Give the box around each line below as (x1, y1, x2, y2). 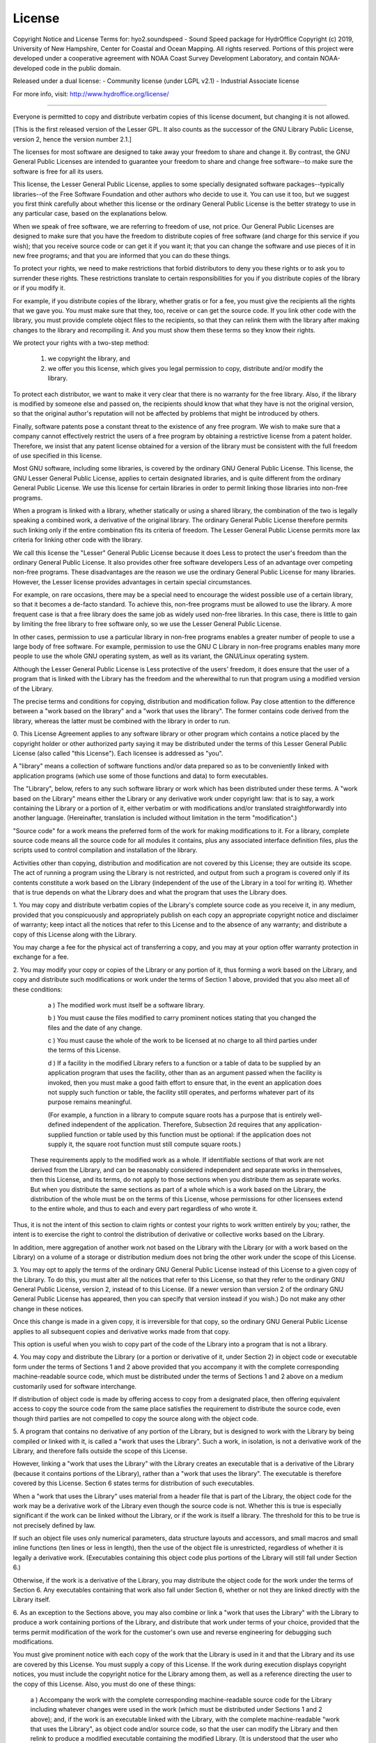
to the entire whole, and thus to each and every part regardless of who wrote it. (30, 1205, 258, 1213)
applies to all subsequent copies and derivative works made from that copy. (13, 1327, 230, 1335)
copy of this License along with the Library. (13, 930, 137, 938)
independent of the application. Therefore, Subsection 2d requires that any (71, 1120, 287, 1129)
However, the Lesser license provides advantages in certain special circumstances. (13, 577, 252, 586)
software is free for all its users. (13, 167, 104, 176)
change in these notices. (13, 1304, 84, 1313)
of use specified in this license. (13, 452, 102, 459)
